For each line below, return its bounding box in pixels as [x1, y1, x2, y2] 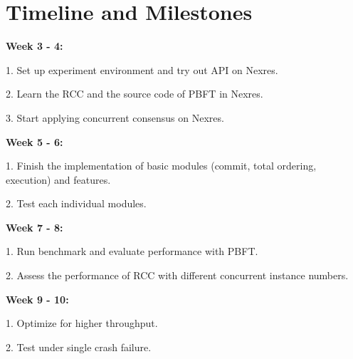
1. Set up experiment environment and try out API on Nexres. [6, 62, 278, 77]
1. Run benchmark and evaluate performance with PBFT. [6, 244, 258, 259]
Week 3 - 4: [6, 38, 63, 53]
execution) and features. [6, 172, 111, 187]
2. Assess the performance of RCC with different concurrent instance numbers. [6, 268, 349, 283]
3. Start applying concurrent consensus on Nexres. [6, 110, 224, 125]
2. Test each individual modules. [6, 196, 147, 211]
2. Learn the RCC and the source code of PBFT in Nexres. [6, 86, 263, 101]
